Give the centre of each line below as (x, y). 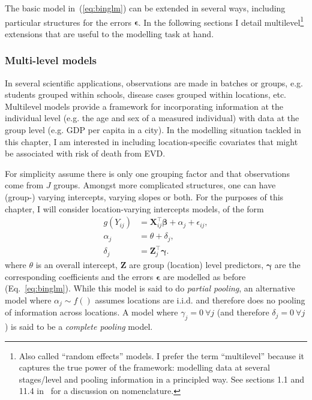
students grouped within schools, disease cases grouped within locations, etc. (145, 94)
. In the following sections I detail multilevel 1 (221, 21)
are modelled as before (204, 276)
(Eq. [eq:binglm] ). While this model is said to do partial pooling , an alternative (150, 288)
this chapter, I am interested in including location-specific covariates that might (151, 141)
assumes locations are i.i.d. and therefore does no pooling (200, 300)
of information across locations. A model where (91, 312)
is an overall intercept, (76, 264)
